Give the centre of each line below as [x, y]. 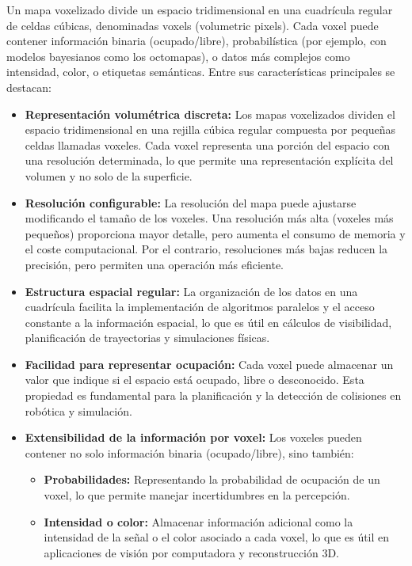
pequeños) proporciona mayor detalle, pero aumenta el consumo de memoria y [215, 233]
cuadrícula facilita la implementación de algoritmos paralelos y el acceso [200, 307]
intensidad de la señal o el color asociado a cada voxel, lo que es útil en [217, 537]
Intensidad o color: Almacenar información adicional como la [198, 521]
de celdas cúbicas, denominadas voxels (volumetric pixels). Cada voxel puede [193, 25]
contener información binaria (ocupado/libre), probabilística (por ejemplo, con [196, 41]
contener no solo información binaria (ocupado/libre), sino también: [189, 452]
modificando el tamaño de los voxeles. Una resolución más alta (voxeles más [209, 218]
